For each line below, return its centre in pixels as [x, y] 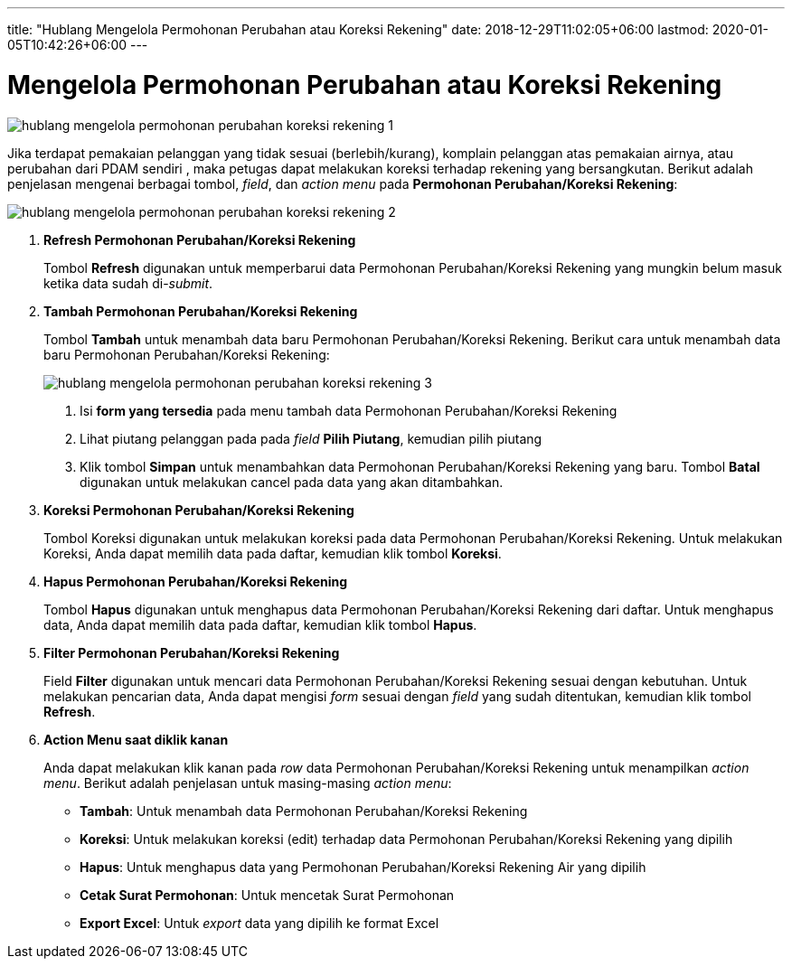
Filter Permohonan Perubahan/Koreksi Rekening [192, 652]
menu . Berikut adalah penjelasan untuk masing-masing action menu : [248, 783]
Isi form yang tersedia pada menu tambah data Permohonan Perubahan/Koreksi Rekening [349, 410]
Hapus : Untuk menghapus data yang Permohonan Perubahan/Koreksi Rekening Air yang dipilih [363, 867]
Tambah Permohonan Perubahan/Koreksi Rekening [201, 311]
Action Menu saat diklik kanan [136, 739]
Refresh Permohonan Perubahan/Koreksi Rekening [200, 239]
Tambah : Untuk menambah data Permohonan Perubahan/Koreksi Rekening [304, 811]
